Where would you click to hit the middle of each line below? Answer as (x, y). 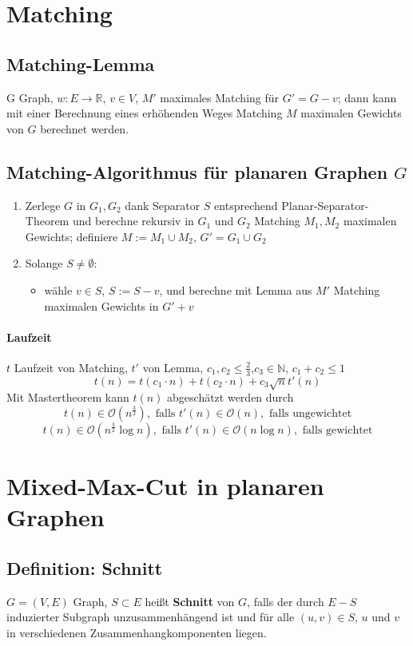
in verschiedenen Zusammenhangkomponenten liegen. (137, 632)
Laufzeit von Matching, (71, 367)
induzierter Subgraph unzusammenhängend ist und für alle (151, 617)
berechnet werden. (85, 128)
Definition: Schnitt (85, 567)
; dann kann (367, 97)
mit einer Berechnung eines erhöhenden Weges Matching (145, 113)
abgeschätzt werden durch (230, 397)
